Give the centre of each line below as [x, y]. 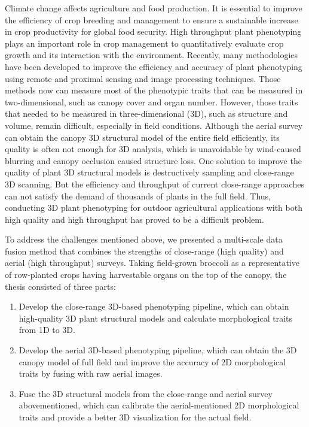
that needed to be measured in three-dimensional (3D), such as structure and [146, 113]
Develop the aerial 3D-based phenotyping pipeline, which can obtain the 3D [158, 350]
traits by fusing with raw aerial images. [91, 373]
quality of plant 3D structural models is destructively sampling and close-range [149, 172]
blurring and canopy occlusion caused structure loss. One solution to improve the [153, 160]
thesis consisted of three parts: [60, 286]
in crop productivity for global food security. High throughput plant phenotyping [153, 31]
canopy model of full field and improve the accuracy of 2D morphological [152, 361]
